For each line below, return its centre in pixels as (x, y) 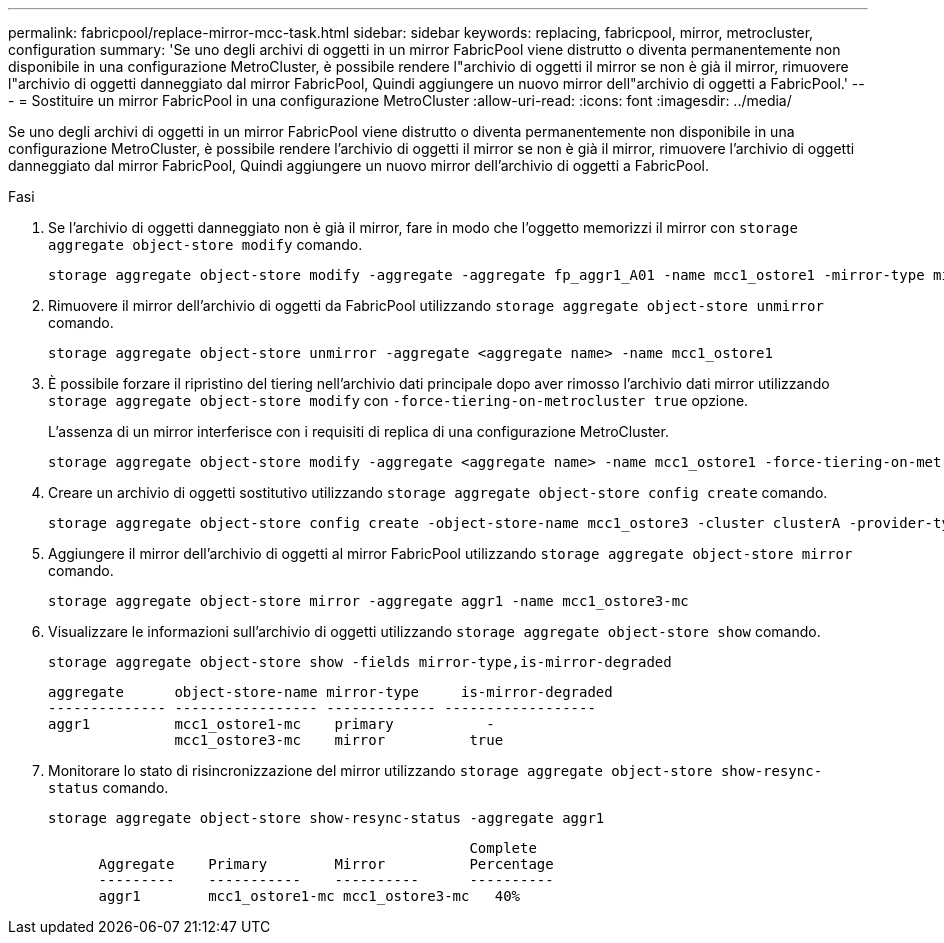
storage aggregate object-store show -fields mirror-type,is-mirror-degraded (360, 662)
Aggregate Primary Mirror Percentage (326, 864)
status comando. (108, 787)
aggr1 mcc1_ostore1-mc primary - (271, 724)
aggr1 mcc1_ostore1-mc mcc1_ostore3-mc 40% (309, 896)
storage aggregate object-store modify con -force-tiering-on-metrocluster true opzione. (398, 400)
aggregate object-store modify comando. (205, 244)
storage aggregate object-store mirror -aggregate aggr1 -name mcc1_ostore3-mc (368, 601)
